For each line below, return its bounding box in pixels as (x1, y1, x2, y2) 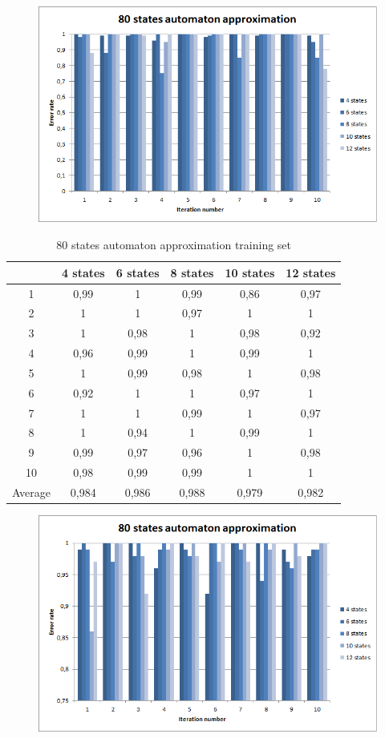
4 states (61, 264, 105, 280)
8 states (170, 264, 214, 280)
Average (12, 483, 51, 500)
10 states (225, 264, 275, 280)
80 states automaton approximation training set (56, 236, 292, 253)
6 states (115, 264, 160, 280)
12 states (286, 264, 336, 280)
